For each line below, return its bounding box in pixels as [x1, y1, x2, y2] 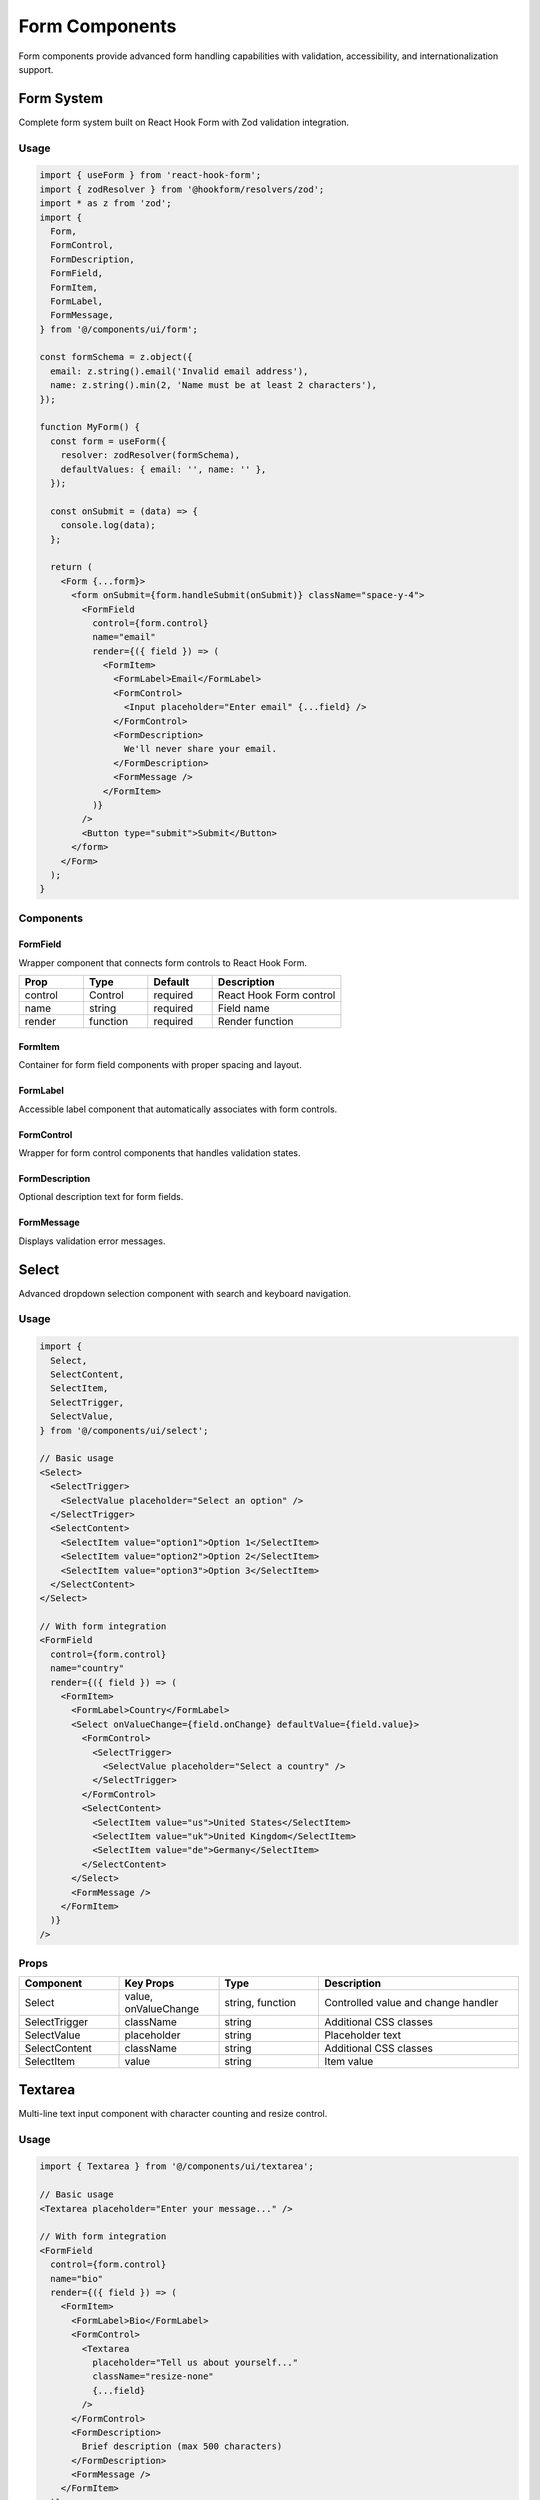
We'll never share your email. [123, 743, 277, 755]
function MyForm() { [39, 421, 140, 433]
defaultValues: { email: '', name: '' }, [60, 463, 267, 475]
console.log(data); [60, 520, 157, 531]
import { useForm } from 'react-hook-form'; [39, 170, 262, 181]
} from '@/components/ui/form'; [39, 323, 199, 335]
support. [18, 63, 54, 75]
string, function [224, 1996, 297, 2010]
